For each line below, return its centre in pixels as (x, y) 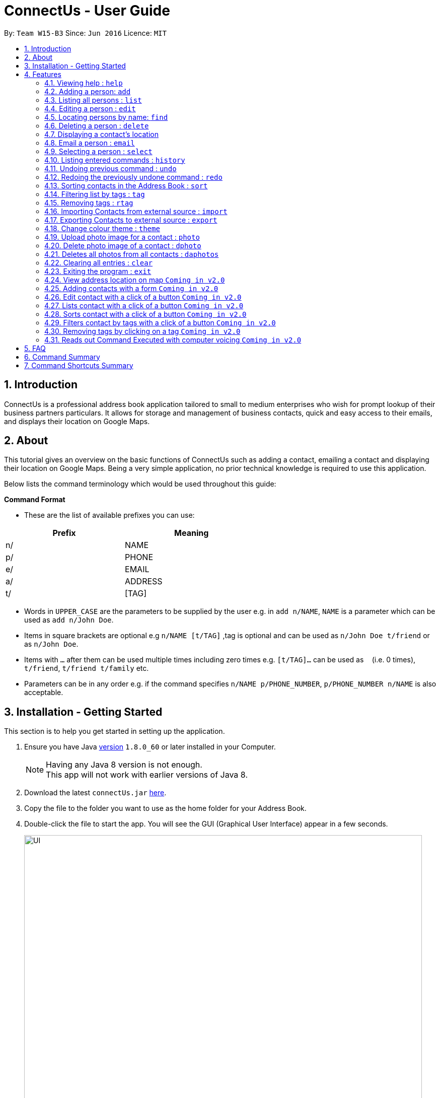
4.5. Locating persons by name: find (106, 117)
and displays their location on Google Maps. (77, 421)
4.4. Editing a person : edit (90, 108)
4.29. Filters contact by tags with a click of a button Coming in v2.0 (160, 322)
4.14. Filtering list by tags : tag (95, 194)
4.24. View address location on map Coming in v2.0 (135, 280)
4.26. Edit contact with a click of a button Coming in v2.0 (143, 297)
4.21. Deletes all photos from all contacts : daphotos (132, 254)
